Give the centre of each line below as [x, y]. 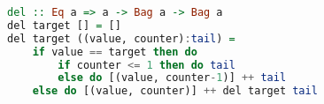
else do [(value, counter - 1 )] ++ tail [172, 78]
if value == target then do [115, 52]
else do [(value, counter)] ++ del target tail [175, 91]
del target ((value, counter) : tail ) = [121, 38]
